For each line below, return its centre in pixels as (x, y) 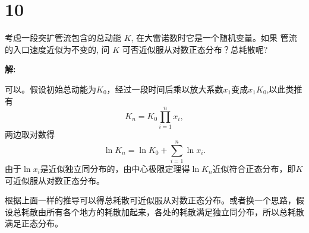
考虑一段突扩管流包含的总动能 (63, 38)
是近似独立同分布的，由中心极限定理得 (115, 168)
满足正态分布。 (34, 223)
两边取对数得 (30, 134)
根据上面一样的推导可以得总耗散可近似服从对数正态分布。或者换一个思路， (150, 200)
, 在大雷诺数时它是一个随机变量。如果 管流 (214, 38)
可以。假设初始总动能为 (51, 89)
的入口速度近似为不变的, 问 (57, 49)
